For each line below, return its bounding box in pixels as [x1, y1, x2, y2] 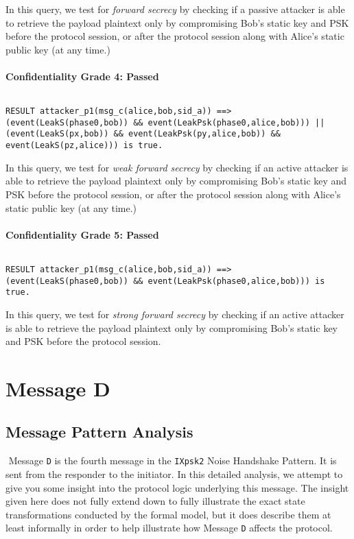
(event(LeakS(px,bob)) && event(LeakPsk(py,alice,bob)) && [5, 129, 281, 139]
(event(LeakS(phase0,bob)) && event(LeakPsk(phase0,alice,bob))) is [5, 276, 325, 286]
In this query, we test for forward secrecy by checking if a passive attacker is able [5, 2, 345, 16]
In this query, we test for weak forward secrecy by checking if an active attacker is [5, 160, 349, 174]
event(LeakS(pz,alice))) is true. [5, 141, 163, 151]
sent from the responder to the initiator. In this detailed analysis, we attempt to [5, 466, 343, 481]
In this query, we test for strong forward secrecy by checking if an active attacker [5, 307, 344, 321]
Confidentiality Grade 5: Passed [5, 227, 159, 241]
